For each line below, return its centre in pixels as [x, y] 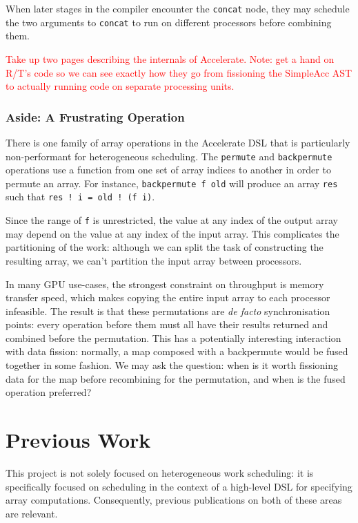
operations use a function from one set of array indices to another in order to [168, 170]
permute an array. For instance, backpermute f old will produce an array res [172, 183]
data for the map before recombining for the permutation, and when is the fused [176, 378]
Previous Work [78, 440]
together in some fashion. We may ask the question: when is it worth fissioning [172, 365]
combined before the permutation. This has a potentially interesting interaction [173, 337]
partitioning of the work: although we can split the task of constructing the [165, 247]
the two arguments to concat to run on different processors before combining [169, 22]
